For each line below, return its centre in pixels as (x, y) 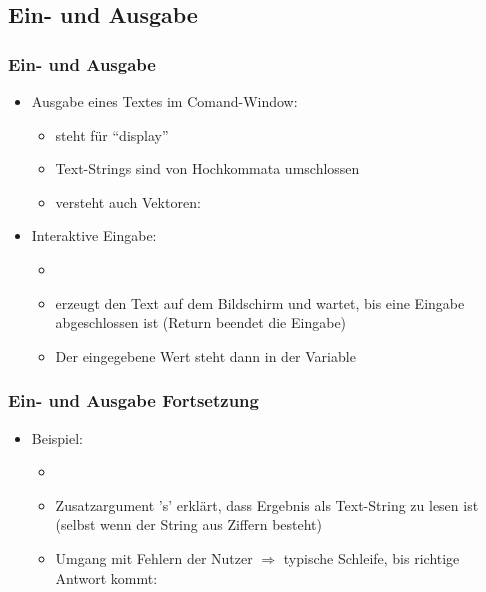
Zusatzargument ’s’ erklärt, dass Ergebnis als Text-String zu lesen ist (267, 504)
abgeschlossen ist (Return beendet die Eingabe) (201, 322)
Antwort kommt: (106, 577)
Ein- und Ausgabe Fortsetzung (133, 400)
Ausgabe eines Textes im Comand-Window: (164, 101)
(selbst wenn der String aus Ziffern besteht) (189, 524)
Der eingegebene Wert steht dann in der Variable (205, 355)
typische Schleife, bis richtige (371, 557)
